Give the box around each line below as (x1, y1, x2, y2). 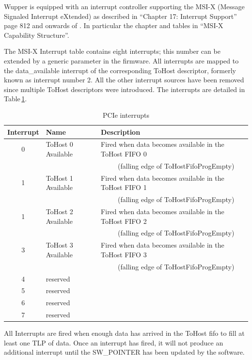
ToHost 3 (46, 240, 73, 250)
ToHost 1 (46, 172, 73, 183)
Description (101, 126, 141, 137)
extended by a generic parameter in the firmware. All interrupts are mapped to (4, 55, 239, 65)
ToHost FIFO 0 (101, 148, 147, 158)
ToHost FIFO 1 (101, 182, 147, 192)
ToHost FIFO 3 (101, 249, 147, 259)
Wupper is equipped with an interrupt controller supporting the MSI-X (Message (4, 1, 245, 11)
